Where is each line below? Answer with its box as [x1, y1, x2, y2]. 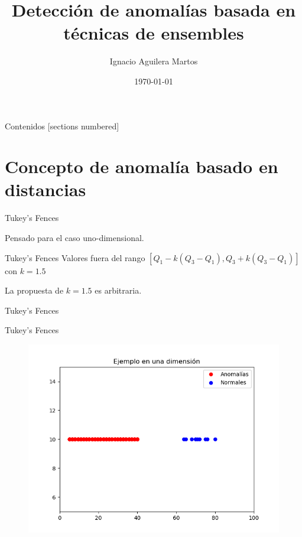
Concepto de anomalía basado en [5, 154, 278, 178]
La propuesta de [5, 284, 64, 297]
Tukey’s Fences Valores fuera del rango [5, 251, 145, 263]
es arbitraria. [95, 284, 142, 297]
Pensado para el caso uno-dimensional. [5, 232, 144, 243]
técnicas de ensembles [63, 21, 244, 45]
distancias [5, 177, 86, 201]
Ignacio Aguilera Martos [109, 55, 198, 67]
